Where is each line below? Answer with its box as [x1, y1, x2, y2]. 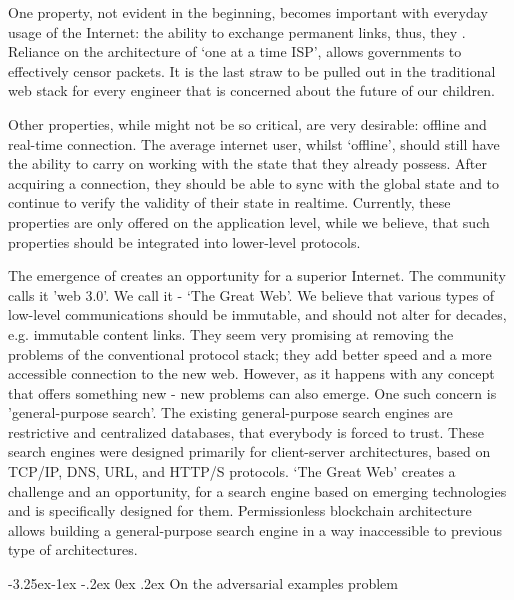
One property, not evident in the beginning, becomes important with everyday [8, 2, 488, 22]
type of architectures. [8, 539, 138, 560]
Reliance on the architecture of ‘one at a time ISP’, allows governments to [8, 41, 462, 62]
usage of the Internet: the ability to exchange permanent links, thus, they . [8, 21, 466, 42]
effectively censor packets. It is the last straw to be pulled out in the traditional [8, 60, 496, 81]
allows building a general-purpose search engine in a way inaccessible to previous [8, 519, 503, 540]
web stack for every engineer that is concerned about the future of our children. [8, 80, 495, 101]
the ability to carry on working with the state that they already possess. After [8, 153, 487, 174]
